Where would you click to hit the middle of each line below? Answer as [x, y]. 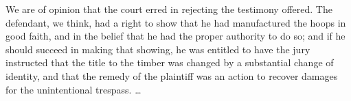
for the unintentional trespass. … [73, 89]
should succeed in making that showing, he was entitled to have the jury [158, 49]
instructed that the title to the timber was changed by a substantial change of [170, 62]
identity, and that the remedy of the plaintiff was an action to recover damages [172, 75]
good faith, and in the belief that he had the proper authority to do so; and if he [175, 36]
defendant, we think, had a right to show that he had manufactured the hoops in [176, 22]
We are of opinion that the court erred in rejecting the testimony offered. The [169, 9]
